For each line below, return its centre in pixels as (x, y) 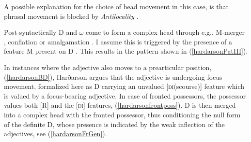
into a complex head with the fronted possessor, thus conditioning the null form (122, 114)
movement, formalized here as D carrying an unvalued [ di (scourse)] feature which (124, 86)
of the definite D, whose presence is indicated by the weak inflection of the (114, 124)
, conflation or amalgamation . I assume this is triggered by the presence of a (118, 41)
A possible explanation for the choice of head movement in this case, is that (116, 6)
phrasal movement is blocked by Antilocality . (71, 16)
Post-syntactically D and (41, 32)
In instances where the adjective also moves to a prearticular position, (108, 67)
